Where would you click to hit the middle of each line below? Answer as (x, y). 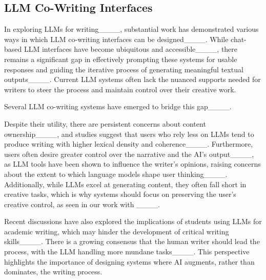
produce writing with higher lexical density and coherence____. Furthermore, (129, 144)
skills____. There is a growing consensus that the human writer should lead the (132, 241)
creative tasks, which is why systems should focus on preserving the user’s (120, 194)
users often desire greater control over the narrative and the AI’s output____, (129, 154)
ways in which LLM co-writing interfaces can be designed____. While (116, 39)
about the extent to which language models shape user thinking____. (116, 174)
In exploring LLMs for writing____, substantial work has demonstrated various (131, 29)
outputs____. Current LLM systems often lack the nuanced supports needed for (132, 79)
